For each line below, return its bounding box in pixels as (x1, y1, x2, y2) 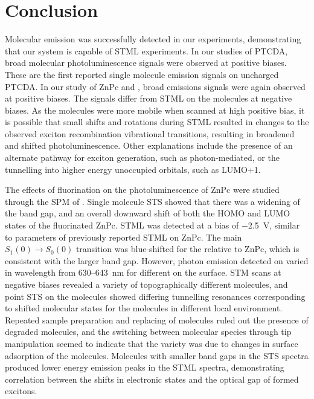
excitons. (5, 384, 37, 397)
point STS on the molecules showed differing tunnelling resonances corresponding (5, 290, 306, 302)
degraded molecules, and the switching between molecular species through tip (5, 325, 292, 338)
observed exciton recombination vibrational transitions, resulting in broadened (5, 127, 295, 140)
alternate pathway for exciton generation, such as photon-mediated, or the (5, 151, 280, 164)
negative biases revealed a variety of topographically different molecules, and (5, 278, 288, 290)
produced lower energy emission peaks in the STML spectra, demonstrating (5, 361, 284, 374)
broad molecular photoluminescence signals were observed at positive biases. (5, 56, 287, 69)
